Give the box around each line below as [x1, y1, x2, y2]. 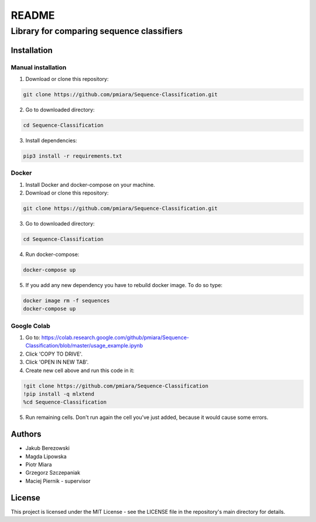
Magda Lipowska [25, 453, 67, 460]
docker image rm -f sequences [23, 297, 110, 304]
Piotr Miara [25, 461, 52, 468]
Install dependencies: [25, 137, 77, 144]
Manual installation [11, 63, 67, 71]
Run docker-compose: [25, 251, 80, 258]
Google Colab [11, 322, 51, 330]
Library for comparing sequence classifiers [11, 26, 183, 36]
